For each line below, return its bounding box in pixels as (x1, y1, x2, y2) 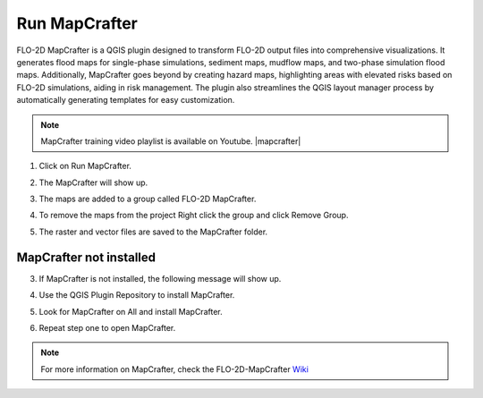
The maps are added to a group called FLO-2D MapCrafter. (38, 193, 257, 205)
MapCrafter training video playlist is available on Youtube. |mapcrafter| (40, 135, 301, 147)
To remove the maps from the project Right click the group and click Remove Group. (38, 210, 349, 221)
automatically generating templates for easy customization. (16, 95, 235, 106)
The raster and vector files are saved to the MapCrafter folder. (38, 226, 268, 237)
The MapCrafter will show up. (38, 177, 148, 188)
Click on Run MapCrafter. (38, 161, 131, 172)
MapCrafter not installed (16, 250, 157, 265)
